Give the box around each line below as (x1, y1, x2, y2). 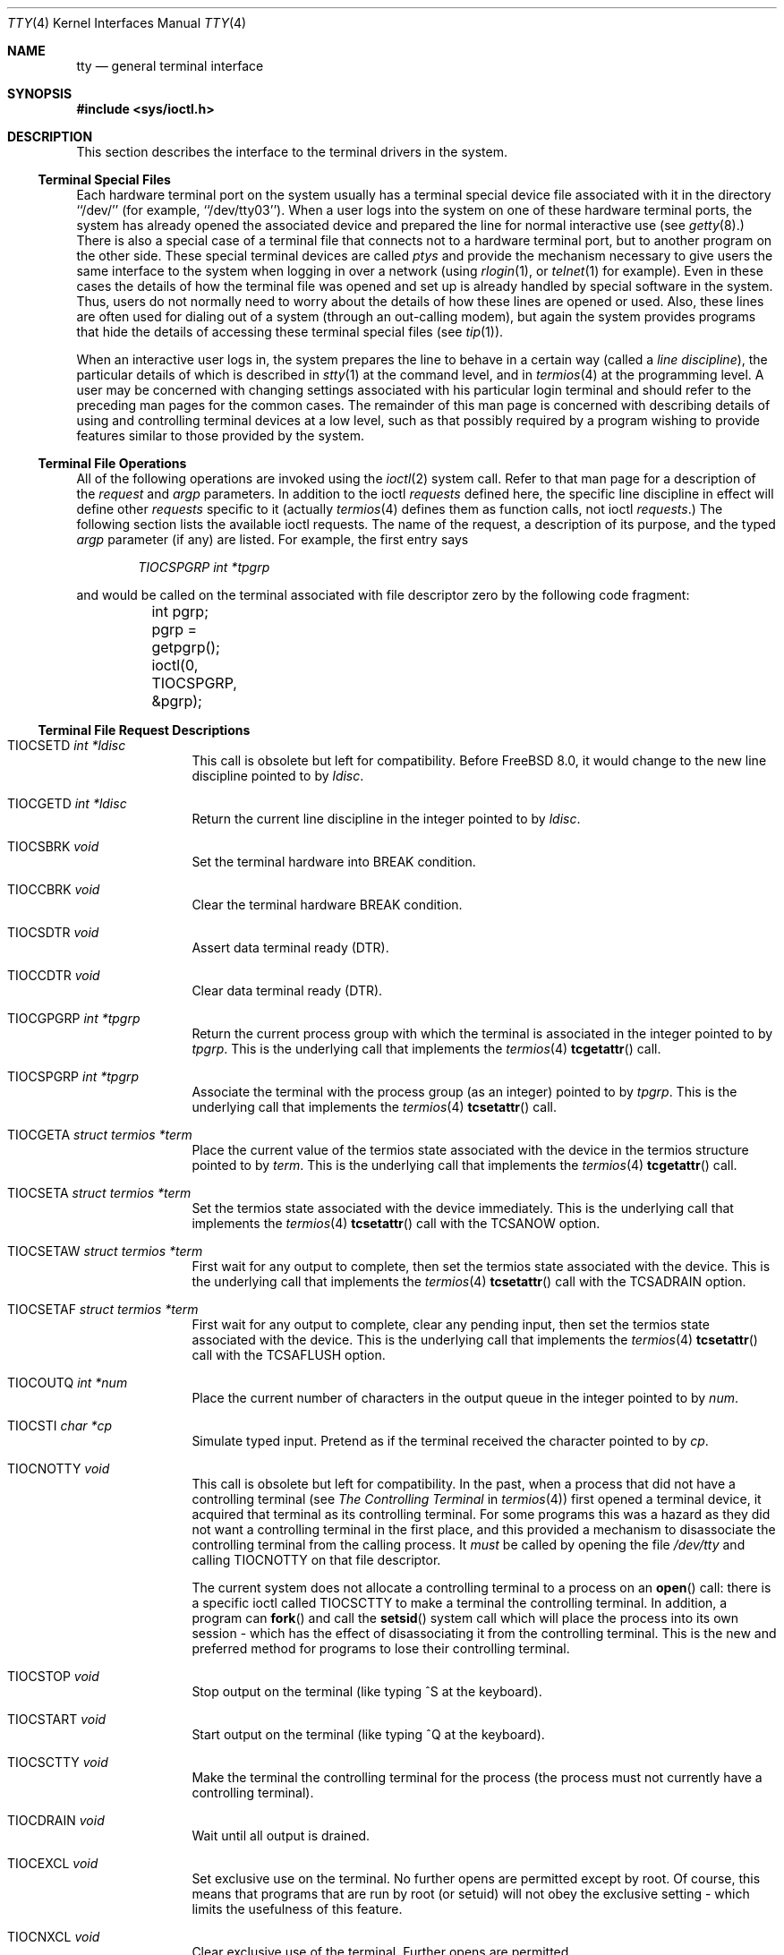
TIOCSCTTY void (7, 1754, 108, 1770)
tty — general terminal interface (76, 58, 264, 73)
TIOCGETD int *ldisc (7, 796, 127, 811)
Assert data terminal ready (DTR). (192, 940, 389, 955)
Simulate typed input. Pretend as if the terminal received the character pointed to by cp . (192, 1433, 709, 1448)
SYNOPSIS (7, 86, 72, 101)
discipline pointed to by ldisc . (192, 768, 364, 783)
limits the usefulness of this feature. (192, 1901, 403, 1917)
